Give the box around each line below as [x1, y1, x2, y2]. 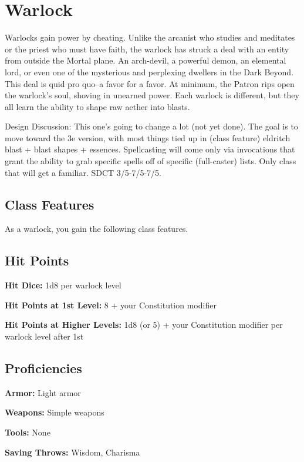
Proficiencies [5, 359, 82, 377]
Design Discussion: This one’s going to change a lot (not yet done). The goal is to [5, 120, 298, 132]
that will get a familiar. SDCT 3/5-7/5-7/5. [5, 166, 162, 178]
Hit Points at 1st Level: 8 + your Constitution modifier [5, 298, 217, 311]
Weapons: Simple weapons [5, 406, 104, 418]
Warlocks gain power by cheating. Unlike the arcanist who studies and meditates [5, 31, 295, 44]
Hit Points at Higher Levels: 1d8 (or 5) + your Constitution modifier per [5, 318, 283, 331]
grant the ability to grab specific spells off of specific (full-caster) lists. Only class [5, 155, 296, 167]
